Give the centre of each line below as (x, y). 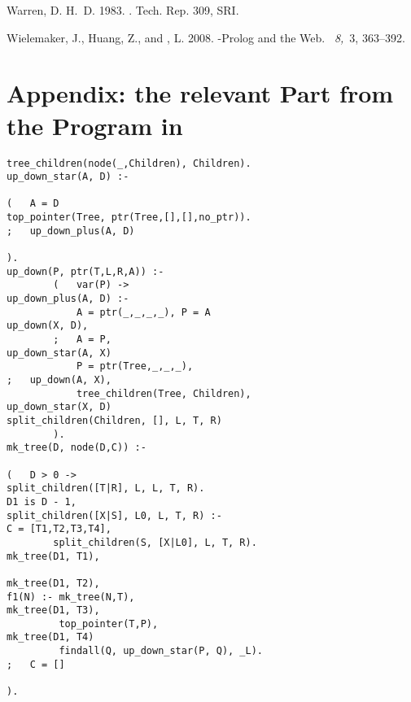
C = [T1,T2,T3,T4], (59, 529)
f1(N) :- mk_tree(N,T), (71, 597)
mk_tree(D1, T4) (50, 637)
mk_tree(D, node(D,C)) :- (77, 448)
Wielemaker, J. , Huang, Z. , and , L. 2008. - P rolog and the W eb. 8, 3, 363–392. (206, 37)
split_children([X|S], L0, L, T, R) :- (114, 515)
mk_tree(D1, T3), (53, 610)
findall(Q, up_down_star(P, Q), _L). (161, 651)
